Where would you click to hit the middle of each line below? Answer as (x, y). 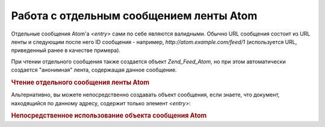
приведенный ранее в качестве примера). (66, 51)
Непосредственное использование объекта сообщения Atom (109, 116)
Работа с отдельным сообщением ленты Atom (134, 16)
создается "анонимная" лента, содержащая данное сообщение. (94, 70)
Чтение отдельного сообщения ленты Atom (80, 82)
